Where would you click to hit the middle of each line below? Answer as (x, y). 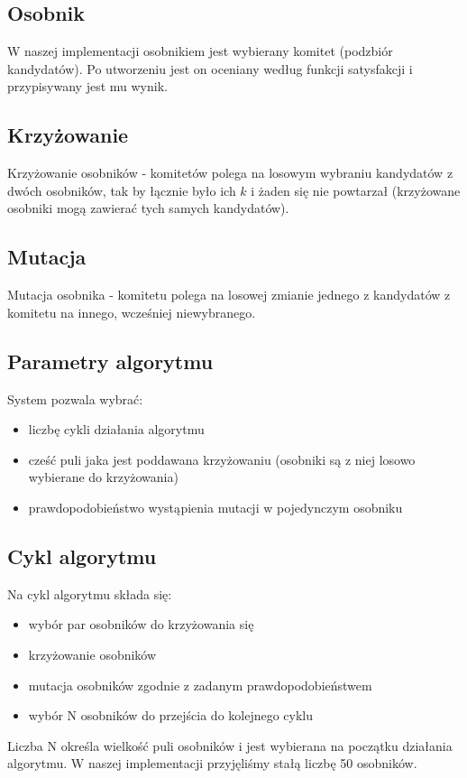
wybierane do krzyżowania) (103, 477)
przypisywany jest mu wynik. (87, 86)
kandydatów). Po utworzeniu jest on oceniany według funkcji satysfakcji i (210, 68)
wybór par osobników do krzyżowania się (141, 624)
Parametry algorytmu (110, 361)
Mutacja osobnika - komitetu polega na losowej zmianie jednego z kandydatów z (229, 295)
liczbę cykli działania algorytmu (116, 429)
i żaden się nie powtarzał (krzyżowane (356, 190)
